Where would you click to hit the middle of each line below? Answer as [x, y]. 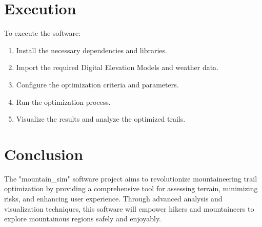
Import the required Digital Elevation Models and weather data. [117, 67]
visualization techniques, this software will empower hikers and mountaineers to [129, 208]
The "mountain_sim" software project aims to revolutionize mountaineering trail [131, 178]
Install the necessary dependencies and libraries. [92, 50]
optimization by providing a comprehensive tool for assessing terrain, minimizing [131, 188]
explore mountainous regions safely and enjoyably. [83, 219]
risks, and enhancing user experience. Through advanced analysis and [113, 198]
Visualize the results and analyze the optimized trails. [101, 119]
